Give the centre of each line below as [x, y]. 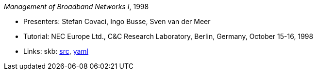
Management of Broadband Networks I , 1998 [76, 6]
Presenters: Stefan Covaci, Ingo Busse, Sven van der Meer [117, 21]
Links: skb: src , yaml [56, 51]
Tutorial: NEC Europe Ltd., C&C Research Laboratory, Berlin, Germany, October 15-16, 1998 [168, 36]
